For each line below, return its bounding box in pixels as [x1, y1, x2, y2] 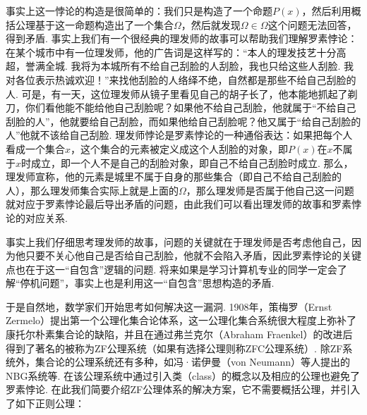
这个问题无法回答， [267, 17, 357, 32]
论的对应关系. [6, 210, 68, 225]
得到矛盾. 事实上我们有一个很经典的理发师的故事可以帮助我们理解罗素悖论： [6, 31, 358, 46]
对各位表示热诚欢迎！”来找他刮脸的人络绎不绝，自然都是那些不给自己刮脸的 [6, 72, 356, 87]
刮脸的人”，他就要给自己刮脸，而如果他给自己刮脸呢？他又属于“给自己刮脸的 [6, 113, 361, 128]
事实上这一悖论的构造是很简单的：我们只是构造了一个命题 [6, 4, 272, 18]
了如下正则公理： [6, 396, 85, 411]
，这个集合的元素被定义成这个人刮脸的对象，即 [71, 141, 289, 156]
